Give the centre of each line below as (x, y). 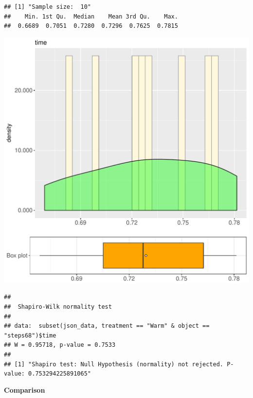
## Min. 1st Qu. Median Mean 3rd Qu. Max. (91, 16)
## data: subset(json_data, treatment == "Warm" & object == (107, 326)
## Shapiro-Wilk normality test (58, 307)
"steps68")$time (30, 335)
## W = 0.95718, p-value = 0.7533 (60, 345)
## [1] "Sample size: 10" (47, 7)
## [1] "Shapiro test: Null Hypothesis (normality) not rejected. (114, 364)
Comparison (25, 389)
